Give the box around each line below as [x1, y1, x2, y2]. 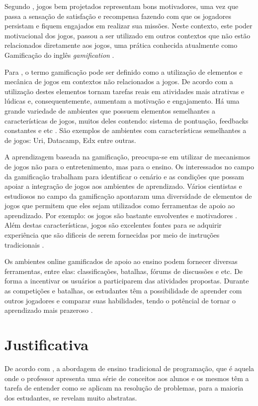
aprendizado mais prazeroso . [4, 305, 93, 315]
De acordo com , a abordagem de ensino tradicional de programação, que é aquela [4, 363, 255, 373]
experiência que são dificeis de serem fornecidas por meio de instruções [4, 230, 220, 240]
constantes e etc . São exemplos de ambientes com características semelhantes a [4, 125, 247, 135]
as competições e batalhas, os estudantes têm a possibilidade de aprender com [4, 285, 242, 296]
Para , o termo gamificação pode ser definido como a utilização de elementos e [4, 66, 243, 77]
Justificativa [4, 334, 88, 354]
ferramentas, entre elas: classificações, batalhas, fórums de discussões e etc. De [4, 266, 243, 276]
